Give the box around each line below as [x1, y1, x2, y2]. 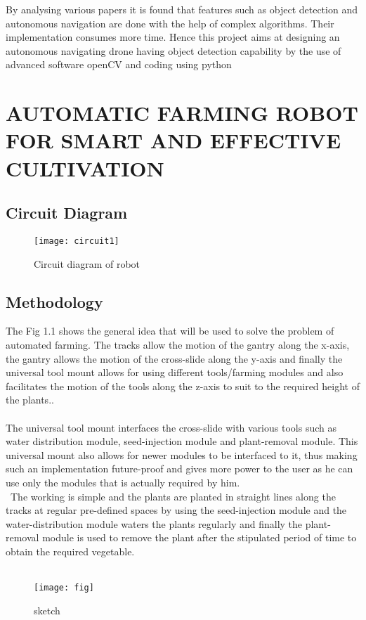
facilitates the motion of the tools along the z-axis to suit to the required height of [6, 378, 360, 393]
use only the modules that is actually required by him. [6, 474, 240, 489]
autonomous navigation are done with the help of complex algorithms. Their [6, 15, 334, 30]
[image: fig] [34, 583, 94, 593]
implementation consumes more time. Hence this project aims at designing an [6, 30, 340, 44]
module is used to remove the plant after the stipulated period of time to [42, 530, 357, 545]
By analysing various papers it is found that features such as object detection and [6, 2, 358, 16]
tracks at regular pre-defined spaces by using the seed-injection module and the [6, 503, 347, 517]
